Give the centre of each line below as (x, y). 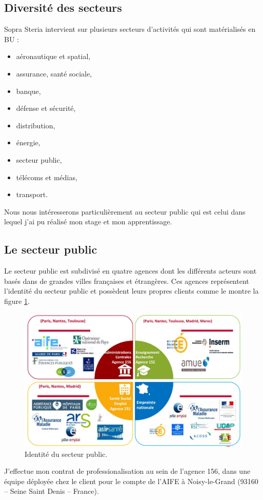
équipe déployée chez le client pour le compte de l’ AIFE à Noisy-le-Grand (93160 (131, 481)
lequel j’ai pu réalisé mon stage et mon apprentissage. (88, 222)
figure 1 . (17, 301)
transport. (32, 194)
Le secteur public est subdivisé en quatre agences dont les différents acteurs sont (130, 271)
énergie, (28, 142)
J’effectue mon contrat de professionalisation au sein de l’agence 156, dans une (127, 471)
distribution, (36, 125)
